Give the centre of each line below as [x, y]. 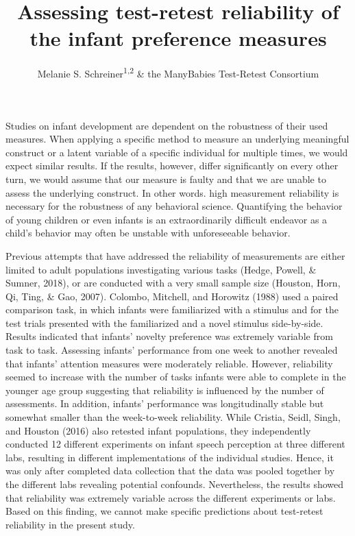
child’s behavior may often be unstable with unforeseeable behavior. [148, 233]
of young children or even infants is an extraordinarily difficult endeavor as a [167, 219]
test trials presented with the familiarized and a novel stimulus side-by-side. [164, 322]
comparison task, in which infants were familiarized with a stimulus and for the [172, 309]
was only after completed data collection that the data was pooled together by [170, 471]
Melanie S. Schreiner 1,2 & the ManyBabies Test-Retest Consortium [178, 72]
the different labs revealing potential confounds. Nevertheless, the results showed [175, 484]
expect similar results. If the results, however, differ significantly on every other [172, 166]
